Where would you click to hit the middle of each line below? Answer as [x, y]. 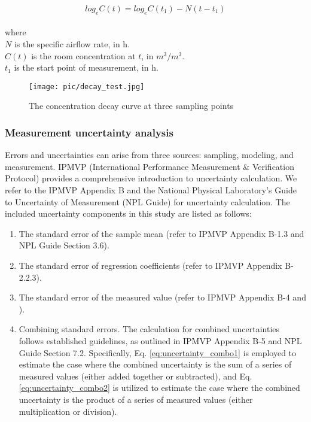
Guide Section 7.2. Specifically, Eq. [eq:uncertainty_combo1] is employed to [158, 352]
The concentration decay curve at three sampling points [131, 106]
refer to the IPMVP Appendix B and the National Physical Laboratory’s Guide [151, 190]
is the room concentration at [83, 55]
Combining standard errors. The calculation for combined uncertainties [149, 329]
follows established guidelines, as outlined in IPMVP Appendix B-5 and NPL [160, 340]
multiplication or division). [68, 411]
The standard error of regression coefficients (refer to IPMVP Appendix [150, 265]
